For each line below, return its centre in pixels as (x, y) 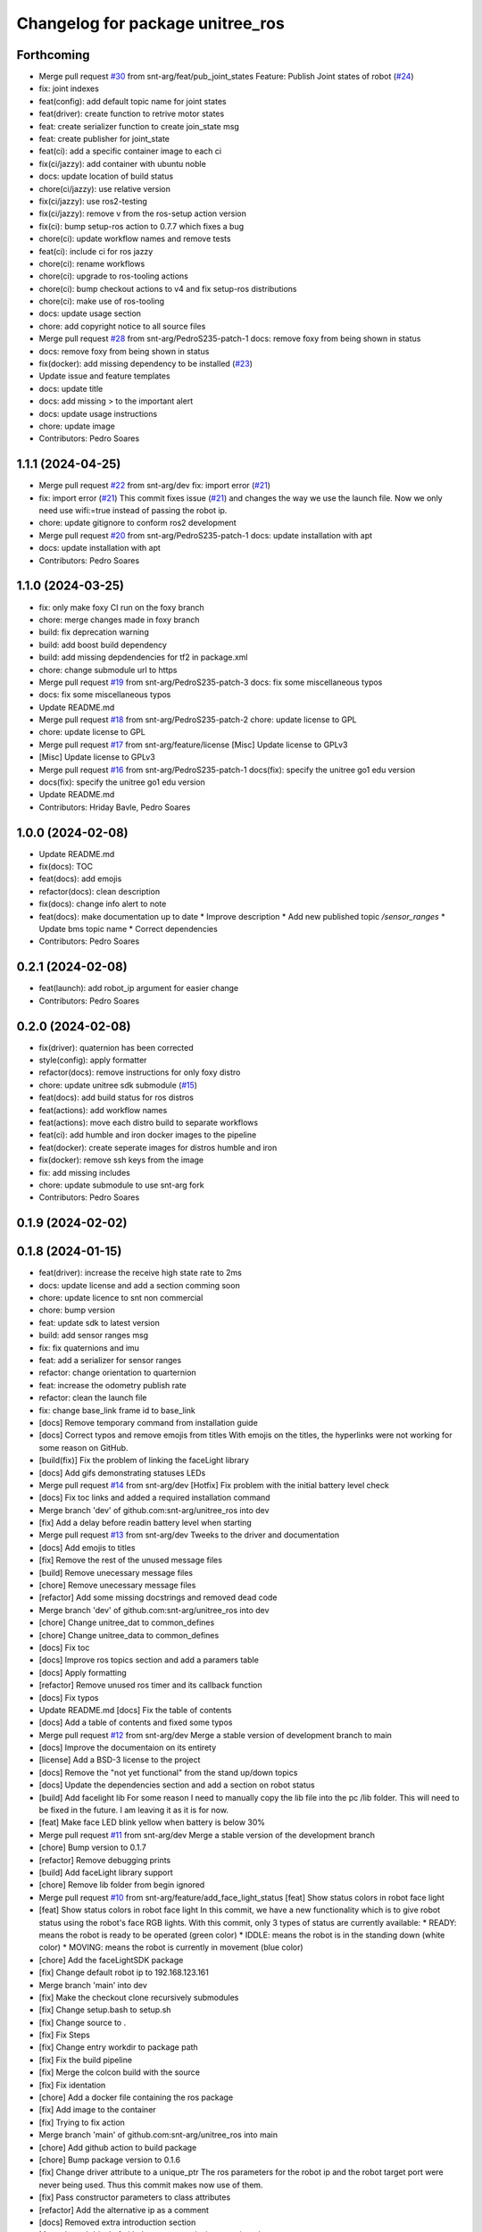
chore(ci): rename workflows (92, 263)
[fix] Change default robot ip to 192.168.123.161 (124, 1972)
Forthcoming (53, 55)
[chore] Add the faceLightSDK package (111, 1960)
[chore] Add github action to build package (118, 2147)
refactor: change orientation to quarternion (117, 1373)
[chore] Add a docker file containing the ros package (136, 2097)
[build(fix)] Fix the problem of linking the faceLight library (144, 1461)
